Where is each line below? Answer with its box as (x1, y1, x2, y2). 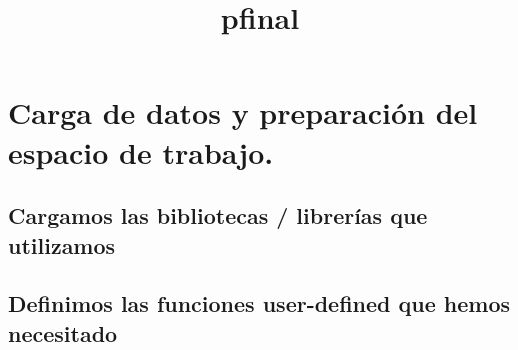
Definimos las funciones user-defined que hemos (8, 288, 511, 319)
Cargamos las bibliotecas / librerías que (8, 200, 428, 231)
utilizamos (8, 229, 116, 260)
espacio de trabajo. (8, 131, 274, 172)
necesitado (8, 317, 118, 348)
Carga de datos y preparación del (8, 92, 478, 133)
